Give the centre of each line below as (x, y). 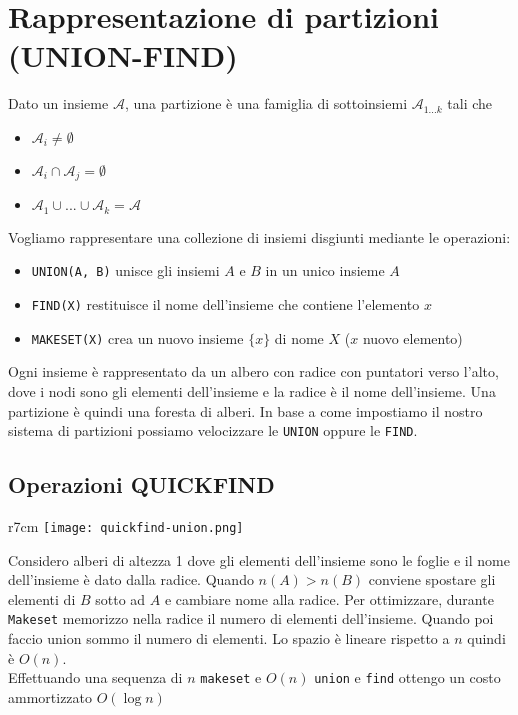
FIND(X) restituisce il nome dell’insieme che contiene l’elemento (225, 304)
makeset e (231, 677)
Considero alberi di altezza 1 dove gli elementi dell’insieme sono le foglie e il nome (259, 559)
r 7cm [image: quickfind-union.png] (126, 526)
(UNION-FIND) (123, 55)
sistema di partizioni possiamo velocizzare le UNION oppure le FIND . (213, 430)
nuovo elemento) (412, 337)
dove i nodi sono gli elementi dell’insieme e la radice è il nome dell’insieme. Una (252, 390)
